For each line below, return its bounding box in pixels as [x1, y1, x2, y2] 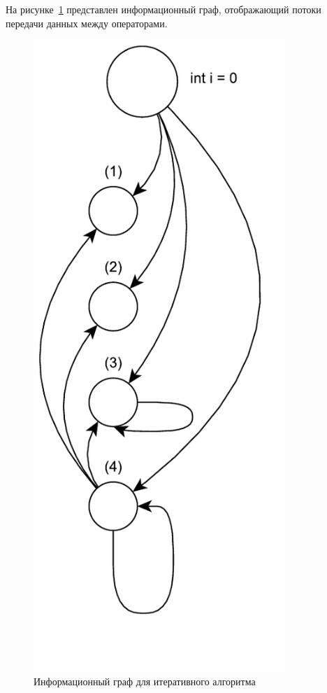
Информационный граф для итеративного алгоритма [34, 674, 256, 689]
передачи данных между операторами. [6, 15, 168, 30]
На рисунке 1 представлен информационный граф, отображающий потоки [6, 2, 321, 16]
